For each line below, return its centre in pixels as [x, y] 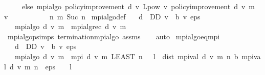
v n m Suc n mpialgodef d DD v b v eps [102, 16]
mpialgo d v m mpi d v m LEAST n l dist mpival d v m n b [126, 56]
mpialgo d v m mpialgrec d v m [70, 26]
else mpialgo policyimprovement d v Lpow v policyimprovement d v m [138, 6]
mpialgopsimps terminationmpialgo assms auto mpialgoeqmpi [114, 36]
